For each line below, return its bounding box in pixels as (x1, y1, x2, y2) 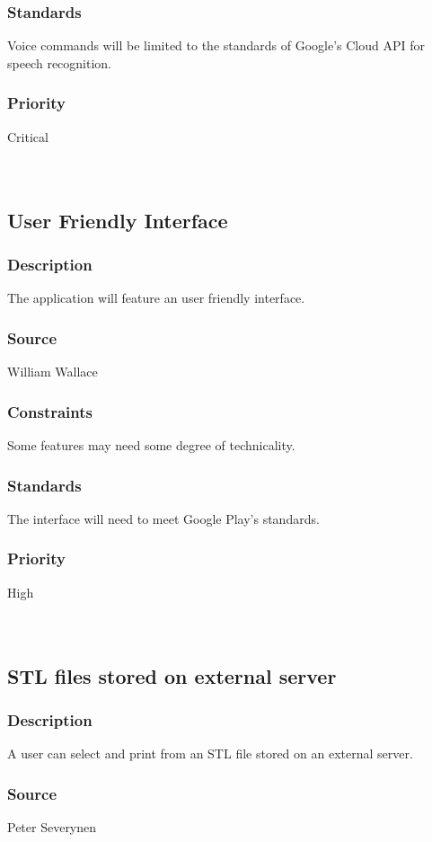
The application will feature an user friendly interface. (7, 288, 305, 307)
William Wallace (7, 362, 98, 381)
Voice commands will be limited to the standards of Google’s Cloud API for (7, 36, 426, 55)
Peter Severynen (7, 818, 97, 837)
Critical (7, 127, 48, 146)
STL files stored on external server (7, 661, 337, 689)
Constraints (7, 400, 93, 422)
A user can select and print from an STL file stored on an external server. (7, 744, 413, 763)
